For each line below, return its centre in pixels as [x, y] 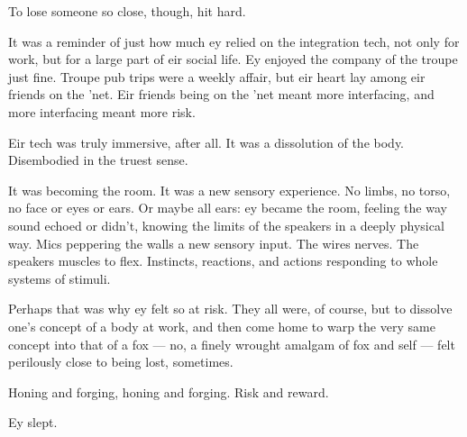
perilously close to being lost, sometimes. [121, 362]
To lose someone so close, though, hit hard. [127, 11]
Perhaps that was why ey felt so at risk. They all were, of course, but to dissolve [230, 309]
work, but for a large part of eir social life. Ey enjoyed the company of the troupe [233, 59]
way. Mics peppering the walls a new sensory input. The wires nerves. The [214, 243]
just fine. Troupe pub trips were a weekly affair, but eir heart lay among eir [217, 76]
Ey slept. [33, 422]
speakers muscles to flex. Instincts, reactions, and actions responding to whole [223, 261]
